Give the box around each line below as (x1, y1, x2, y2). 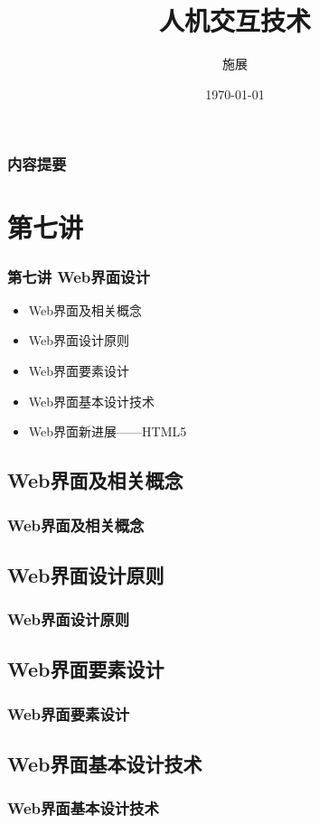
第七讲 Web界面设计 (7, 265, 150, 287)
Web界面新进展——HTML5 (28, 422, 187, 441)
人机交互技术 (158, 2, 311, 39)
